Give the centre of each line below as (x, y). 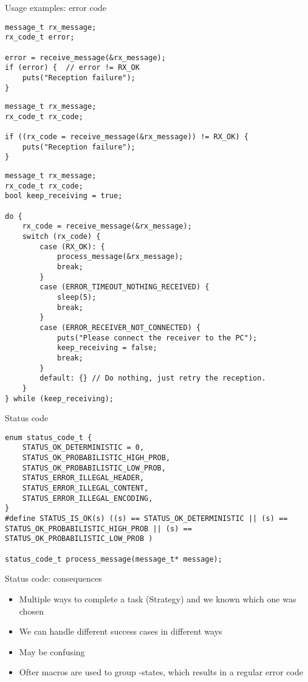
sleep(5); (77, 297)
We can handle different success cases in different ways (121, 631)
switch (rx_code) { (61, 237)
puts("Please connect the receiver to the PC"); (157, 338)
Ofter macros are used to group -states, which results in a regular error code (161, 672)
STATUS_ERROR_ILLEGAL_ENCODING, (87, 498)
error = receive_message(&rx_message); (85, 57)
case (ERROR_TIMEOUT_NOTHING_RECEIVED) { (125, 287)
